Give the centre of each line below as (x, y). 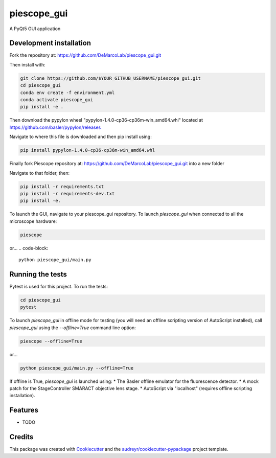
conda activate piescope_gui (57, 100)
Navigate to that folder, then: (40, 173)
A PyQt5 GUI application (35, 29)
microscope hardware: (33, 221)
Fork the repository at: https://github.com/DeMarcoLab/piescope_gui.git (85, 55)
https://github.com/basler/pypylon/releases (55, 127)
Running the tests (38, 274)
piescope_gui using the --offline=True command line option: (73, 328)
